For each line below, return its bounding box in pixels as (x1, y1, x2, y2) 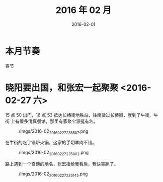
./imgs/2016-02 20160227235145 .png (17, 171, 88, 178)
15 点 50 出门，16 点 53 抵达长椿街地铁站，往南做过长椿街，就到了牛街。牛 (5, 112, 159, 118)
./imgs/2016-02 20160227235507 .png (17, 128, 88, 135)
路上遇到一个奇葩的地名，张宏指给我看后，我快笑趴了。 (5, 161, 118, 167)
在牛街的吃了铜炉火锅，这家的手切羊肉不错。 (5, 140, 97, 146)
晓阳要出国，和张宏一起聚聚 (5, 82, 119, 93)
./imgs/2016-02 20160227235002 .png (17, 150, 89, 157)
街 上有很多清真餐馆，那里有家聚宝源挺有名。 (5, 118, 98, 124)
